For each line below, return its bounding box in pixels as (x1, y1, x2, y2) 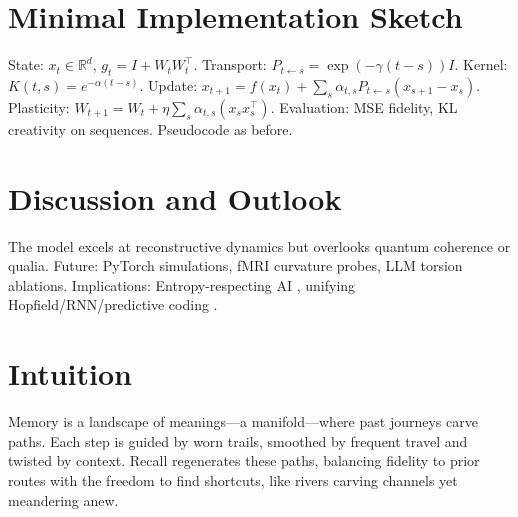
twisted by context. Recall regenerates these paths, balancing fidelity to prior (8, 450, 480, 471)
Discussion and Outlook (8, 177, 342, 218)
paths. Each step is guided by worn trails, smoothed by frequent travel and (8, 430, 468, 451)
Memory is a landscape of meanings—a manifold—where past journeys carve (8, 411, 478, 432)
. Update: (139, 74, 198, 95)
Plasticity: (8, 96, 70, 117)
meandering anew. (8, 489, 119, 510)
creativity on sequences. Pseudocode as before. (8, 118, 293, 139)
